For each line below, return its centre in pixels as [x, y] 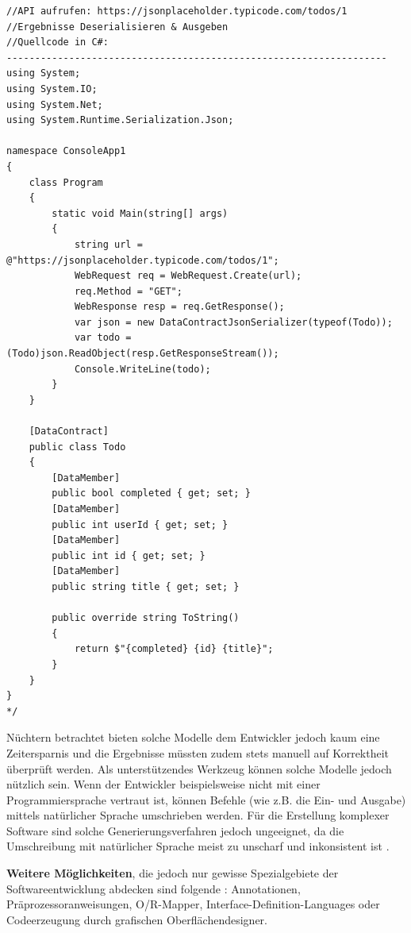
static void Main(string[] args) [140, 213]
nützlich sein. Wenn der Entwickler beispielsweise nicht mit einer [163, 784]
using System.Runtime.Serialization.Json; [120, 120]
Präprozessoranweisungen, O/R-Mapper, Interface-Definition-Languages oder [193, 904]
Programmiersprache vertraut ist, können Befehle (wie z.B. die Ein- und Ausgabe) [206, 799]
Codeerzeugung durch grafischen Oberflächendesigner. [137, 919]
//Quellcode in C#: [58, 42]
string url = [108, 244]
